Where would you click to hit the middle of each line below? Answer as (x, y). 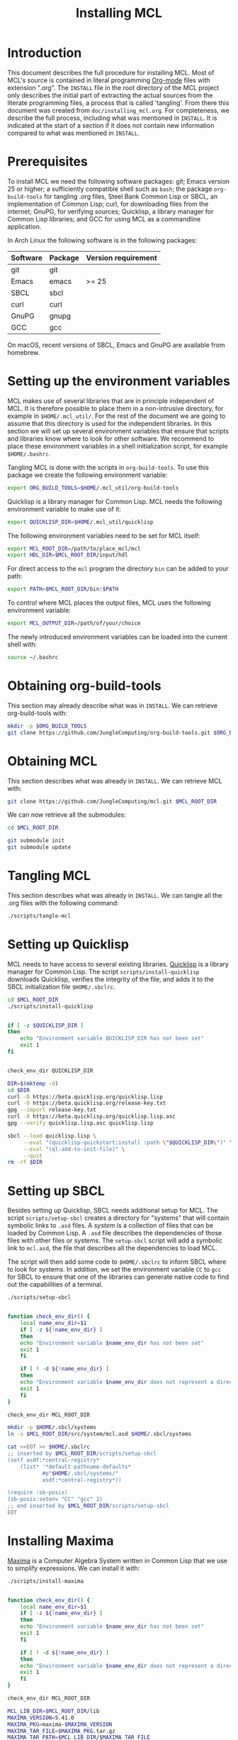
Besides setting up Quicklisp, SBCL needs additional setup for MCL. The (113, 1211)
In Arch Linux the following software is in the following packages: (102, 240)
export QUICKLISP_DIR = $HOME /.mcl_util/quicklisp (80, 522)
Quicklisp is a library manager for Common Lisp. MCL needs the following (115, 501)
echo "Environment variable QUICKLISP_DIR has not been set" (112, 1039)
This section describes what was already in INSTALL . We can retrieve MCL (115, 781)
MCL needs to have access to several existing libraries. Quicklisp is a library (118, 964)
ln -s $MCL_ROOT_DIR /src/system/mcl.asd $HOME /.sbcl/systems (100, 1434)
